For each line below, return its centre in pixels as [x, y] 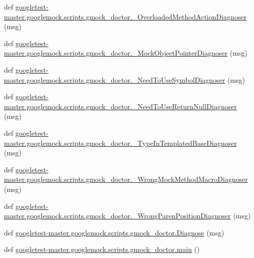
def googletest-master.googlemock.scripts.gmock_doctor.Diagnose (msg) [114, 232]
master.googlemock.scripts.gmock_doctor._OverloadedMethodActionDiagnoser [125, 16]
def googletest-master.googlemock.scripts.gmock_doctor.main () [102, 249]
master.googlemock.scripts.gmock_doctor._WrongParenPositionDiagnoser [117, 216]
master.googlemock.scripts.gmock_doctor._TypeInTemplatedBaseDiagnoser [120, 143]
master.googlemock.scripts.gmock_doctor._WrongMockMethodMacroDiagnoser [126, 179]
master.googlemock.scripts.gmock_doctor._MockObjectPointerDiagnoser [116, 53]
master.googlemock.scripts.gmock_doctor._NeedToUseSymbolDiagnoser [115, 79]
